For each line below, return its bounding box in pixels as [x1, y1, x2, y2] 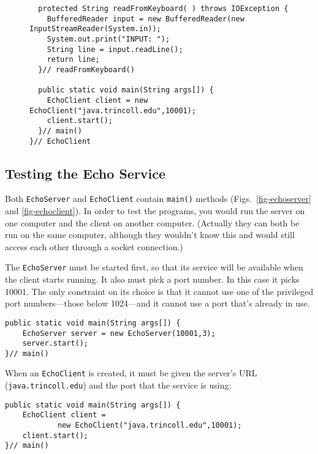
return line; [47, 55, 100, 64]
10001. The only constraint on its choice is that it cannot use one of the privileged [5, 285, 314, 297]
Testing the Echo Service [5, 163, 166, 182]
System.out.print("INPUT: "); [47, 34, 170, 43]
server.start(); [22, 339, 89, 348]
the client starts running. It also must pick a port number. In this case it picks [5, 273, 300, 286]
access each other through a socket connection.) [5, 240, 183, 253]
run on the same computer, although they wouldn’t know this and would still [5, 228, 295, 241]
